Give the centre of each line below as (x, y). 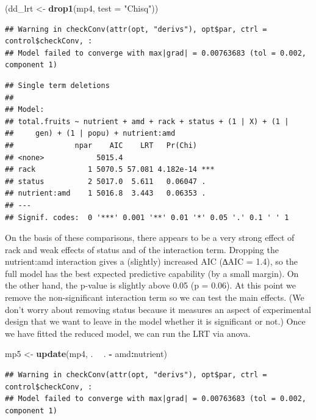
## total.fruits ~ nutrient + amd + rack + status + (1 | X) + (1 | (147, 121)
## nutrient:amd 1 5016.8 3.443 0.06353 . (106, 193)
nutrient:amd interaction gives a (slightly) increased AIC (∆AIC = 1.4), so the (151, 261)
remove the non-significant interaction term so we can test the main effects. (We (155, 297)
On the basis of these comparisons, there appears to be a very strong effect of (150, 238)
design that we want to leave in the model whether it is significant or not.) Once (155, 321)
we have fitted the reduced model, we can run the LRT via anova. (128, 333)
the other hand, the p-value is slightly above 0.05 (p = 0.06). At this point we (151, 285)
